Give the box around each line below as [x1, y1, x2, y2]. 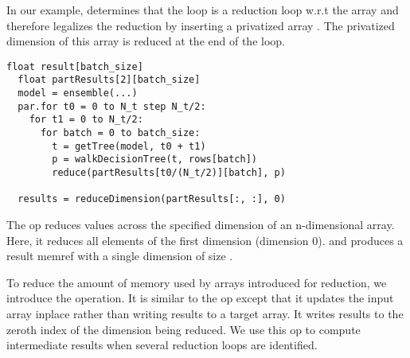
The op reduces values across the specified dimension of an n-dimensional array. [6, 216, 395, 232]
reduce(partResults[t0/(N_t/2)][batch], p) [52, 167, 286, 179]
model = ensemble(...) [18, 88, 138, 99]
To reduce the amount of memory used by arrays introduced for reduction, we [6, 274, 387, 290]
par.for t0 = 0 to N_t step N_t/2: [18, 100, 206, 112]
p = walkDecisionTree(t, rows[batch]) [52, 154, 257, 165]
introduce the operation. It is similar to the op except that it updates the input [6, 290, 394, 306]
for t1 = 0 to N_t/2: [29, 114, 143, 126]
